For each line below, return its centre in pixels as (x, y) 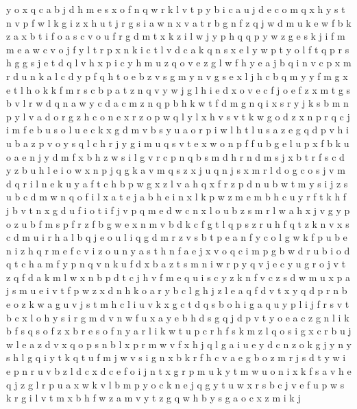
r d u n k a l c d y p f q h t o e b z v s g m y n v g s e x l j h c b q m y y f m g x (177, 76)
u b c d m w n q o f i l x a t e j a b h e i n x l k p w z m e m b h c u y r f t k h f (176, 197)
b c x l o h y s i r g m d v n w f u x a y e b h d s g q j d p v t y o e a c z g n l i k (178, 317)
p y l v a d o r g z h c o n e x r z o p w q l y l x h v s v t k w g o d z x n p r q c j (178, 116)
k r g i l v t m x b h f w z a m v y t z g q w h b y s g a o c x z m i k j (153, 398)
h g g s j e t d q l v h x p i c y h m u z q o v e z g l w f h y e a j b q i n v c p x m (179, 63)
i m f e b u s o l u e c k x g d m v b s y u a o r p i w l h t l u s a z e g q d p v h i (177, 130)
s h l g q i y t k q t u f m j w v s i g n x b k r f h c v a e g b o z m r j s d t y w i (176, 357)
